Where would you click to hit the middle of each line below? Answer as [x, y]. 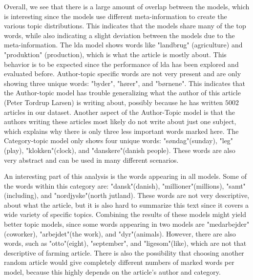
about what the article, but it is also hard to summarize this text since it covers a [126, 205]
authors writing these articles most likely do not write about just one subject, [120, 121]
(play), [14, 150]
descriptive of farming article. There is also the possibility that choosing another [124, 252]
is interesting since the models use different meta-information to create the [116, 16]
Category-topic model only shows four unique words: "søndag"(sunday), [111, 140]
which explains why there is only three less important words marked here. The [121, 131]
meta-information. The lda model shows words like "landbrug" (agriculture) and [123, 45]
